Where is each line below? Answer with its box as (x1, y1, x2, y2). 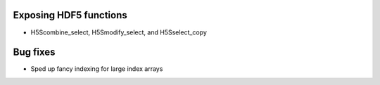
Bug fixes (13, 46, 56, 58)
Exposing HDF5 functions (13, 9, 127, 21)
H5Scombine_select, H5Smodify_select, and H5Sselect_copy (30, 28, 208, 37)
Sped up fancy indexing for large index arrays (30, 65, 163, 73)
